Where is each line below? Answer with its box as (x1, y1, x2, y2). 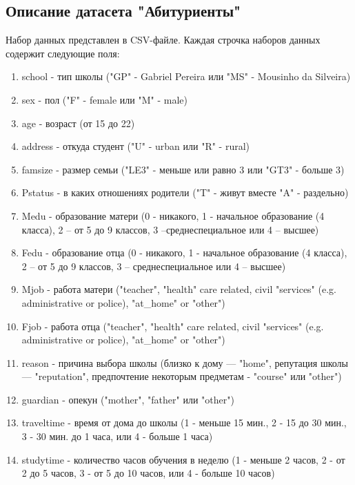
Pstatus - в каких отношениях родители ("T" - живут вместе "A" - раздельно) (21, 185, 349, 200)
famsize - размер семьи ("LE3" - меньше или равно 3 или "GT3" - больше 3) (21, 162, 345, 176)
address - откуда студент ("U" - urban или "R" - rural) (21, 139, 250, 153)
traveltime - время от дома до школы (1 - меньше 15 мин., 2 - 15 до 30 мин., (21, 415, 347, 430)
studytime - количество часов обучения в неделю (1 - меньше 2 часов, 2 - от (21, 452, 345, 466)
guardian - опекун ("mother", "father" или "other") (21, 392, 234, 406)
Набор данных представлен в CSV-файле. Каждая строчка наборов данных (6, 32, 321, 47)
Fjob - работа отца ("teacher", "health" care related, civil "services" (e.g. (21, 318, 324, 333)
